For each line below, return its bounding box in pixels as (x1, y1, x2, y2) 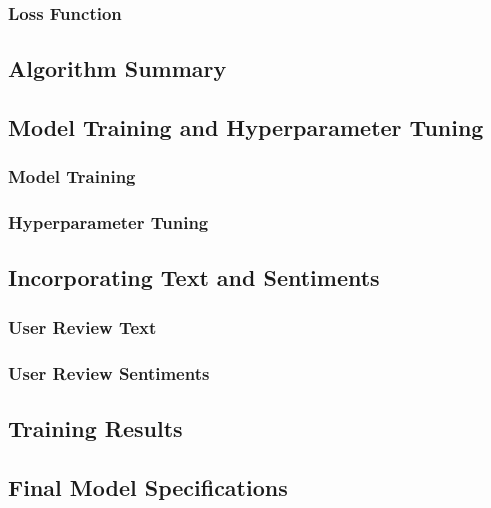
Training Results (8, 412, 183, 443)
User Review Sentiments (8, 360, 210, 385)
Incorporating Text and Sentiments (8, 262, 380, 293)
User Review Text (8, 314, 157, 339)
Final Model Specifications (8, 471, 288, 502)
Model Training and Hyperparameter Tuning (8, 112, 484, 143)
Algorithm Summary (8, 53, 227, 84)
